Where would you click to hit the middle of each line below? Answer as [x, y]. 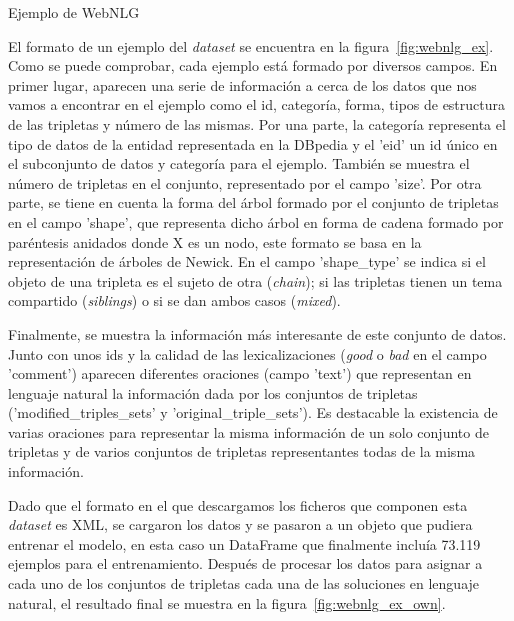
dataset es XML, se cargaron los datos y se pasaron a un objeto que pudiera [240, 524]
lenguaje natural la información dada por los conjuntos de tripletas [213, 392]
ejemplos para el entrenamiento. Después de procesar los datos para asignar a [245, 563]
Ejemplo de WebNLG [74, 12]
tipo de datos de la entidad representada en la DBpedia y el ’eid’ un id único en [253, 143]
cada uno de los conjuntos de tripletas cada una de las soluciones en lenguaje [244, 583]
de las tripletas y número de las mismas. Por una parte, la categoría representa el [257, 123]
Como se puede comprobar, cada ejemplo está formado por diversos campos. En [253, 65]
